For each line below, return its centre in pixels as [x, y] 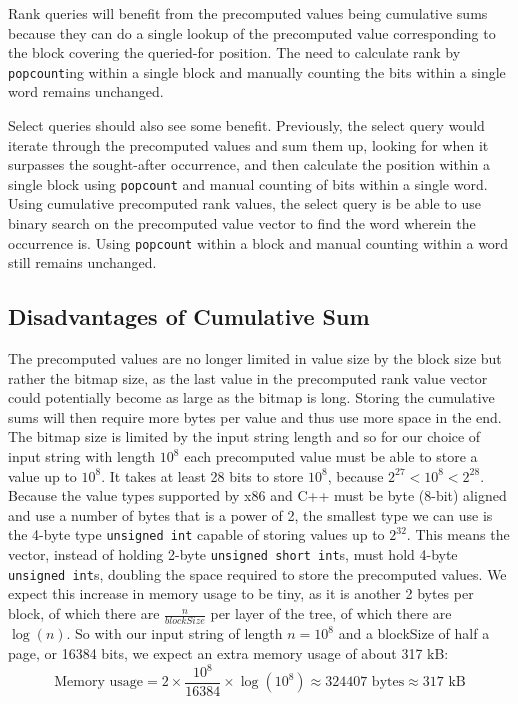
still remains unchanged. [82, 262]
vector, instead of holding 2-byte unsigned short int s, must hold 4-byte [233, 554]
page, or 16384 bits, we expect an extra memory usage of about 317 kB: [228, 652]
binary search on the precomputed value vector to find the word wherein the [242, 223]
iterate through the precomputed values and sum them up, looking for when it [248, 144]
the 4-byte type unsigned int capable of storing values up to [196, 534]
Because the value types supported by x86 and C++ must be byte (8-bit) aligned [257, 495]
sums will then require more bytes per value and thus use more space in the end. [255, 416]
